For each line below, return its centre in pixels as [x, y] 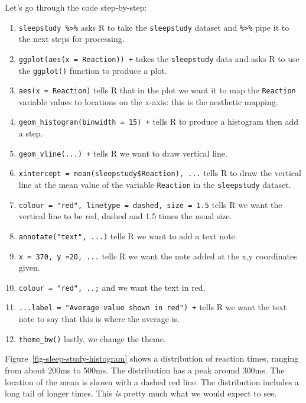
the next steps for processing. [71, 39]
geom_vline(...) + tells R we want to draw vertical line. [123, 153]
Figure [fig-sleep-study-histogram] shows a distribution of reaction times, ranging [152, 358]
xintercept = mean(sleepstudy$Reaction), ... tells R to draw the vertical [160, 173]
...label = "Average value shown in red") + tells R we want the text [153, 307]
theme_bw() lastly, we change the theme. [92, 338]
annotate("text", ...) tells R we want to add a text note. [128, 235]
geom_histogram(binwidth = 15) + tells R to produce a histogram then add [158, 121]
